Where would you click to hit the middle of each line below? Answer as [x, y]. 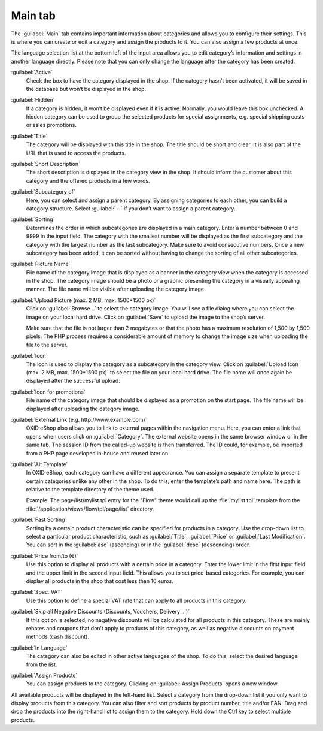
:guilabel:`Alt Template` [39, 464]
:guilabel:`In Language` [39, 648]
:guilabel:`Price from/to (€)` [45, 556]
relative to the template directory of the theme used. [90, 490]
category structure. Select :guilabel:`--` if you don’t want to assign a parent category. [131, 208]
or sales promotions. [51, 125]
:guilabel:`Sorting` [33, 219]
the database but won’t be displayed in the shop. [86, 89]
